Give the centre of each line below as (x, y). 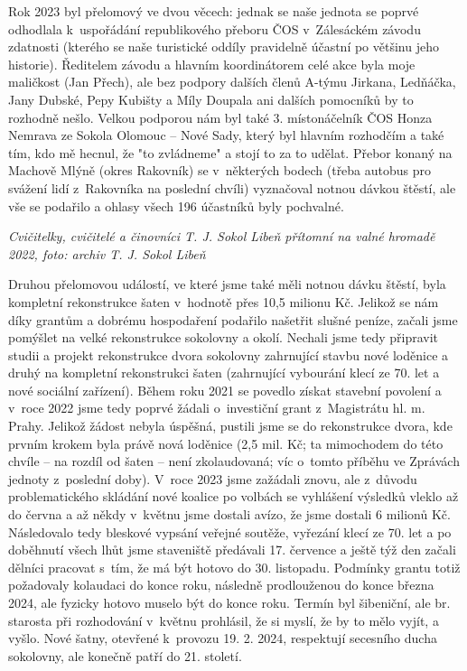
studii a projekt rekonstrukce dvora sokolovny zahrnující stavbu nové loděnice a (229, 354)
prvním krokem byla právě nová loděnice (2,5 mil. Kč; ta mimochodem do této (226, 443)
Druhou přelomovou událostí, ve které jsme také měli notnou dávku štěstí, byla (227, 284)
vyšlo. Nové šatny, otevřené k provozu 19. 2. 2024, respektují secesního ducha (223, 638)
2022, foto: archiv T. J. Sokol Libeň (107, 253)
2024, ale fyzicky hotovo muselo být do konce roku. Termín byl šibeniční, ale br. (229, 602)
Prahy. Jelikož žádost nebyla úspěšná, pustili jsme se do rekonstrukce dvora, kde (230, 426)
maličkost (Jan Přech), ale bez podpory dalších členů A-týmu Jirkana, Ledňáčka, (232, 82)
